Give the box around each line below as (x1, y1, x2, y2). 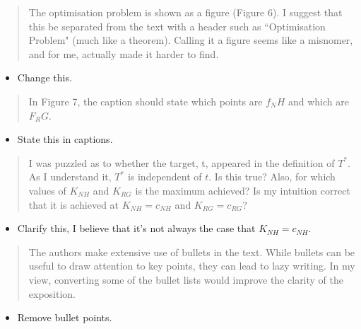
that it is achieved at (28, 197, 119, 212)
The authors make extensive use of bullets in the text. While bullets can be (28, 244, 355, 259)
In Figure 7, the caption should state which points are (28, 93, 263, 108)
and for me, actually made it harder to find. (28, 46, 219, 61)
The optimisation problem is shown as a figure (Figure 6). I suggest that (28, 5, 343, 19)
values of (28, 183, 66, 197)
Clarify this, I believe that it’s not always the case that (17, 221, 256, 236)
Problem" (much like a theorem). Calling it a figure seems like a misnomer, (28, 33, 353, 47)
